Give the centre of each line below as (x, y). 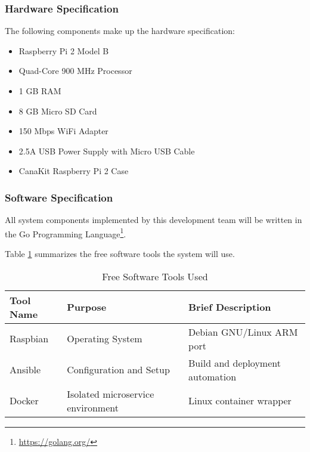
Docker (24, 401)
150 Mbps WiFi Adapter (63, 131)
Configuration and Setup (118, 370)
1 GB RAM (40, 91)
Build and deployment (235, 363)
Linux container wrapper (240, 401)
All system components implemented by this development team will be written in (154, 220)
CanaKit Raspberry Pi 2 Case (74, 171)
